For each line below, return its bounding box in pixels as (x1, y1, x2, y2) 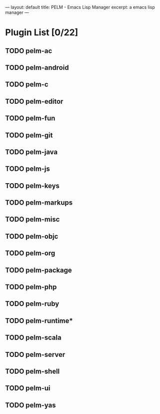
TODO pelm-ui (5, 384, 51, 393)
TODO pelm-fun (5, 114, 56, 123)
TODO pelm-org (5, 249, 56, 258)
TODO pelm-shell (5, 367, 60, 375)
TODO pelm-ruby (5, 300, 60, 308)
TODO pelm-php (5, 283, 57, 291)
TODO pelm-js (5, 165, 50, 173)
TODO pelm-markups (5, 199, 73, 207)
